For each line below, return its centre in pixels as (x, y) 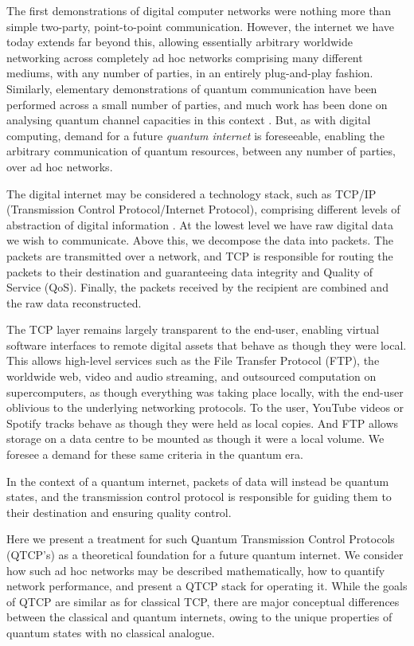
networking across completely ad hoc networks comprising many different (185, 57)
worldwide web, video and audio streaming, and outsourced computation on (191, 376)
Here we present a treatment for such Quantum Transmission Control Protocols (201, 539)
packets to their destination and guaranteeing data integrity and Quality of (189, 271)
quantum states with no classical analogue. (111, 632)
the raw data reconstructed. (74, 302)
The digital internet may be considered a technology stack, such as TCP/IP (191, 193)
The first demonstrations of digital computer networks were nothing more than (199, 10)
